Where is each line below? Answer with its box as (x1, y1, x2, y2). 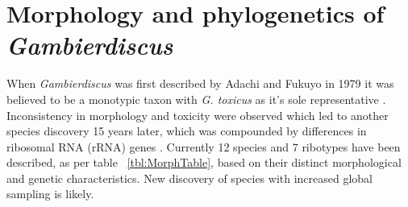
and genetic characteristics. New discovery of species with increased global (6, 169, 373, 186)
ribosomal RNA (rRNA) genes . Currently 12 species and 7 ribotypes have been (6, 138, 401, 155)
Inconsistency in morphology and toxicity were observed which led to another (6, 106, 389, 123)
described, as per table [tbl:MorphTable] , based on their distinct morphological (6, 154, 402, 171)
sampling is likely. (6, 185, 94, 202)
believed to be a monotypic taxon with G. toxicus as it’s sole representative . (6, 90, 386, 107)
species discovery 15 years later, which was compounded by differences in (6, 122, 367, 139)
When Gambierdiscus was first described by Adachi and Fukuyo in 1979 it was (6, 75, 394, 92)
